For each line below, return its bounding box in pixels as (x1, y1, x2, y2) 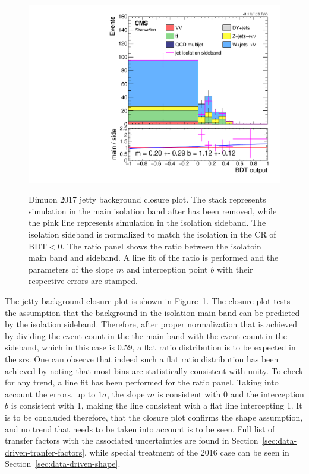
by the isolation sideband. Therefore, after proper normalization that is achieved (5, 318, 298, 330)
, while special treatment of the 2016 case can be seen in (84, 445, 289, 458)
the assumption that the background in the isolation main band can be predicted (5, 306, 300, 318)
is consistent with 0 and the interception (157, 387, 304, 400)
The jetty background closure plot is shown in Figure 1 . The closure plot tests (5, 295, 291, 306)
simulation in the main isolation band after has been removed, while (29, 204, 277, 217)
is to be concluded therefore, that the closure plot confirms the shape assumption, (5, 410, 303, 423)
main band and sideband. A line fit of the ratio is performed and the (29, 251, 279, 264)
